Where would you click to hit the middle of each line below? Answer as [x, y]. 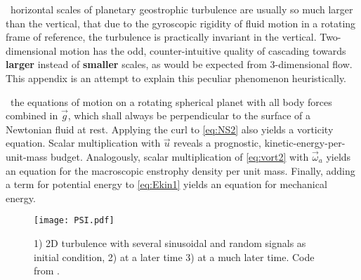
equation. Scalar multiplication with [83, 143]
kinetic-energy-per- [305, 143]
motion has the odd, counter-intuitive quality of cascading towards [203, 50]
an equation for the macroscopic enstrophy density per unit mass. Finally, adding [180, 170]
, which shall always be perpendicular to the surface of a [189, 115]
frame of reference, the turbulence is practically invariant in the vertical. [161, 37]
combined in [32, 115]
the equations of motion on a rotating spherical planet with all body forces [171, 101]
